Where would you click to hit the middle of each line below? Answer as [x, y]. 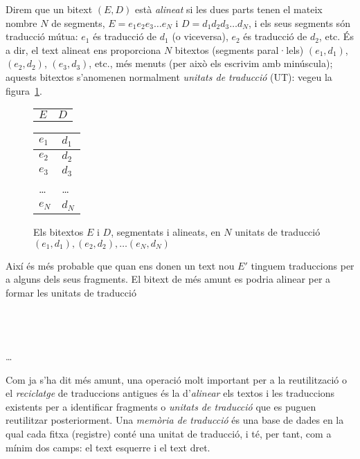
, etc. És [336, 36]
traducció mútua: [42, 36]
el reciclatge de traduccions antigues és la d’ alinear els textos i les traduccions [170, 393]
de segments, [78, 22]
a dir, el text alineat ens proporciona [83, 49]
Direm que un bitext [49, 9]
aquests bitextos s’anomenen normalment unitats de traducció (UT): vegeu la [169, 76]
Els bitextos [58, 231]
